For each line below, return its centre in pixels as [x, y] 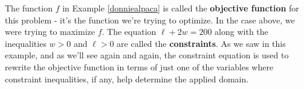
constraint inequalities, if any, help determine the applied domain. [127, 78]
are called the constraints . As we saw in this [201, 43]
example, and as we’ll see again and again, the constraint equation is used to [147, 55]
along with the [241, 32]
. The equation [129, 32]
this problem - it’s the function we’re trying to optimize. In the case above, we [150, 20]
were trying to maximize [50, 32]
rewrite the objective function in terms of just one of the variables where [139, 66]
